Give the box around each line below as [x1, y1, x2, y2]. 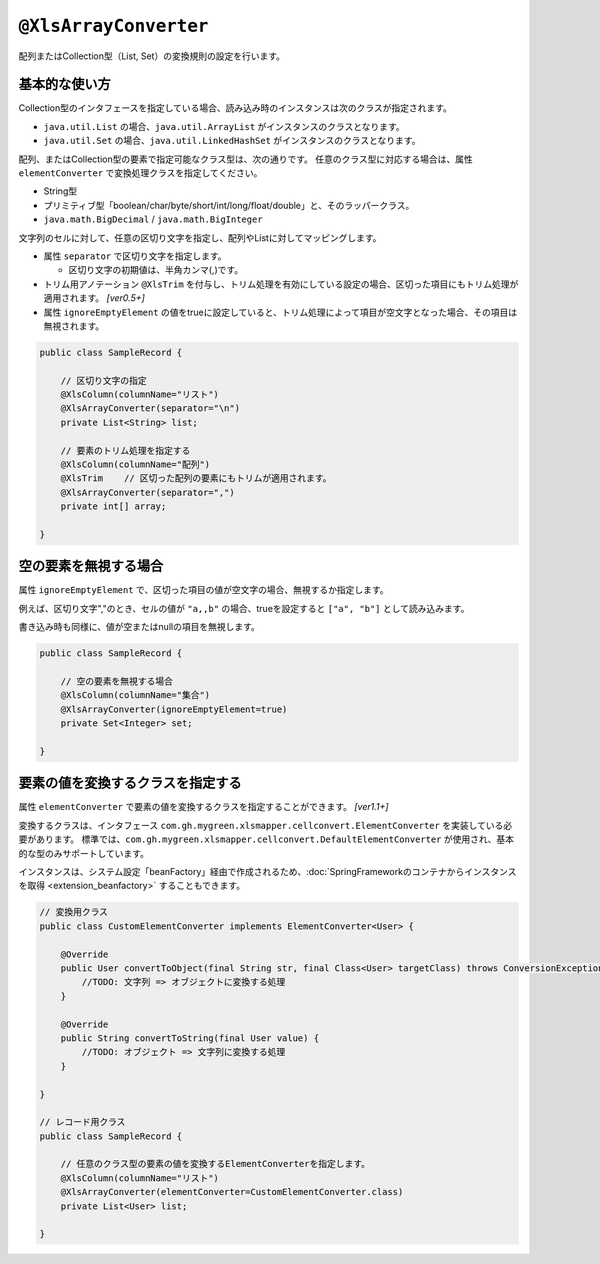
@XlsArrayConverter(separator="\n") [60, 403, 240, 414]
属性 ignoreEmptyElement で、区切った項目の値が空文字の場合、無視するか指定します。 [18, 584, 389, 596]
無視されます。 [43, 320, 105, 332]
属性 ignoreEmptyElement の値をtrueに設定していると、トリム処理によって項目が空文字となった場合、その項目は [43, 306, 518, 318]
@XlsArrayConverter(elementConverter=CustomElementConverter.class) [60, 1186, 404, 1198]
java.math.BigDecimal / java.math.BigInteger [43, 213, 264, 225]
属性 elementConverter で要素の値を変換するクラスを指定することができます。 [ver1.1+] [18, 801, 389, 813]
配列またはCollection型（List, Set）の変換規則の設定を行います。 [18, 50, 285, 62]
